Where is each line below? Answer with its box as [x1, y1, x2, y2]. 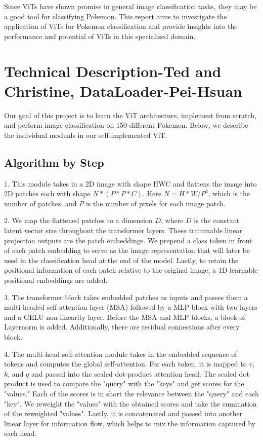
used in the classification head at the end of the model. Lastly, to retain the [4, 254, 239, 265]
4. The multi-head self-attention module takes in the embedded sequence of [4, 348, 237, 359]
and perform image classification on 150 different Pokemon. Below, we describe [4, 120, 248, 130]
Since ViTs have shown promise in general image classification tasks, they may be [4, 1, 257, 11]
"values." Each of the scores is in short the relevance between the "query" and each [4, 388, 259, 398]
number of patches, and [4, 198, 77, 208]
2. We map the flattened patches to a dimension [4, 215, 153, 226]
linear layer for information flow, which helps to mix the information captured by [4, 418, 255, 428]
